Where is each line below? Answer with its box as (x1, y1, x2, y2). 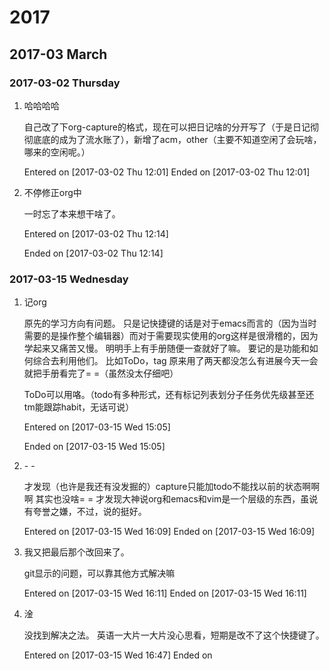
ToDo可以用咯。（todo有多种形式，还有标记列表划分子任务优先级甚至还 (23, 389, 315, 401)
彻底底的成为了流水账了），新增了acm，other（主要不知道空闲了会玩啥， (23, 133, 322, 145)
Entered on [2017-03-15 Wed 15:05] (23, 421, 171, 433)
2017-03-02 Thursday (9, 76, 121, 90)
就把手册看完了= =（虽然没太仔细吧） (23, 367, 179, 380)
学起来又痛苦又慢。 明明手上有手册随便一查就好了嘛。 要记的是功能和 (23, 342, 310, 355)
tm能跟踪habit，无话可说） (23, 401, 135, 413)
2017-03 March (9, 46, 108, 63)
